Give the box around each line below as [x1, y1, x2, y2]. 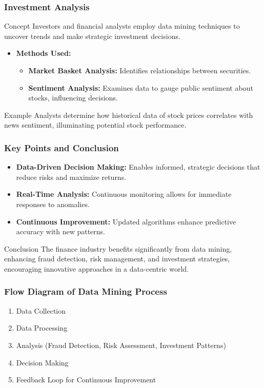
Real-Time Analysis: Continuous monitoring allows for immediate [16, 189, 232, 199]
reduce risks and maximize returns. [16, 171, 127, 182]
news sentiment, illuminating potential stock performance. [4, 119, 187, 130]
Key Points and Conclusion [4, 141, 119, 154]
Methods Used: [16, 48, 71, 58]
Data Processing [16, 322, 68, 333]
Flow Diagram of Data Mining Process [4, 285, 167, 298]
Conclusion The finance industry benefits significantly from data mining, [4, 243, 232, 254]
